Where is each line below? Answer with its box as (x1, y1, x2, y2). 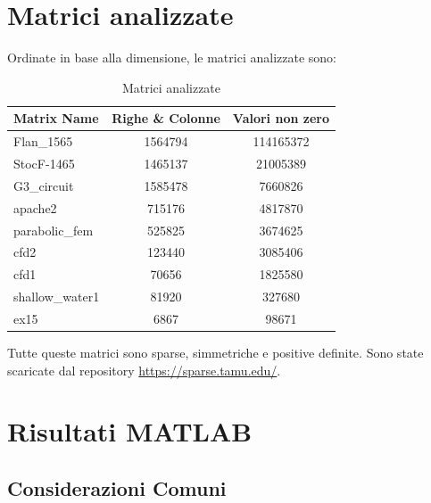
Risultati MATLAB (7, 413, 253, 449)
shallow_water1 (13, 287, 100, 306)
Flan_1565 (13, 132, 73, 151)
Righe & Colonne (112, 109, 220, 128)
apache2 (13, 198, 57, 217)
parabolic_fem (13, 220, 94, 239)
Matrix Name (13, 109, 99, 128)
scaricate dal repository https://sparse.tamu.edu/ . (7, 360, 281, 379)
